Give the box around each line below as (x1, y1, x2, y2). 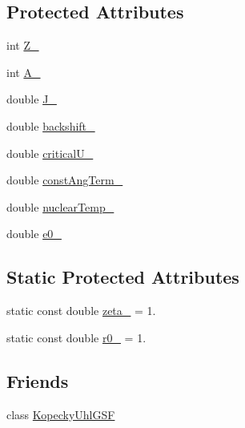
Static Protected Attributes (6, 264, 239, 289)
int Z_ (6, 37, 39, 54)
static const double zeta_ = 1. (6, 302, 156, 319)
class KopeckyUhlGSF (6, 406, 115, 422)
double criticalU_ (6, 144, 94, 161)
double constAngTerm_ (6, 172, 123, 188)
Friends (6, 368, 69, 393)
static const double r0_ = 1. (6, 329, 147, 345)
